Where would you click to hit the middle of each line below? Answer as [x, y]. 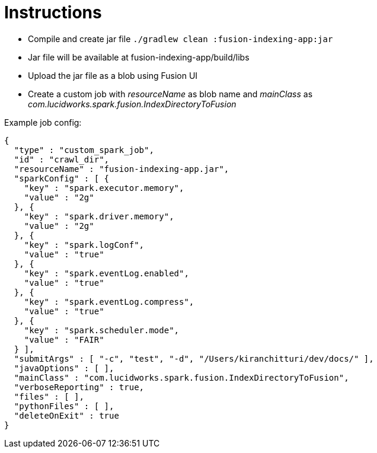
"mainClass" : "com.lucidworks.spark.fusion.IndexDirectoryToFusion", [181, 377]
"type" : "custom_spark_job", [84, 150]
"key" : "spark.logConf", [84, 245]
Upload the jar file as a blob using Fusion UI [113, 75]
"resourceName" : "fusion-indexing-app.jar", [122, 169]
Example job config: [43, 122]
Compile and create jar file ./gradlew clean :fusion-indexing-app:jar [180, 39]
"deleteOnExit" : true [66, 415]
